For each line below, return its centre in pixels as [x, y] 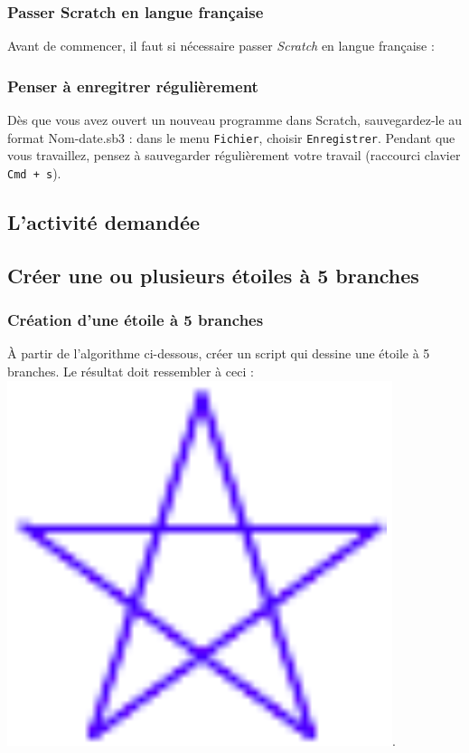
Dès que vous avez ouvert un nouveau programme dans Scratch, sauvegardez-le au [235, 120]
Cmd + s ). [34, 172]
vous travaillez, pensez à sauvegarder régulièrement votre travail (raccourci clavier [234, 155]
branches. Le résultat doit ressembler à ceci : [131, 371]
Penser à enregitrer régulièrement [133, 86]
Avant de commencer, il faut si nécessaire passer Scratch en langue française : [221, 46]
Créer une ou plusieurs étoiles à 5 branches [213, 275]
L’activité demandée [104, 221]
